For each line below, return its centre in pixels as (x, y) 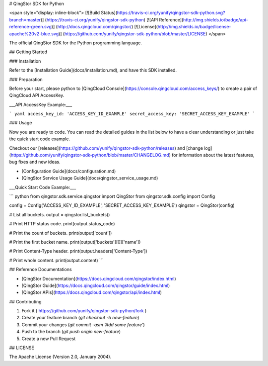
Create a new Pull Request (49, 339)
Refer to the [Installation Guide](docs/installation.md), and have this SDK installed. (93, 70)
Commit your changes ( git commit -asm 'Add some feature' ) (83, 324)
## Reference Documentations (40, 270)
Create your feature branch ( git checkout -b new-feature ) (80, 318)
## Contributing (25, 301)
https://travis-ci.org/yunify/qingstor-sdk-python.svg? (171, 13)
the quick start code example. (40, 139)
